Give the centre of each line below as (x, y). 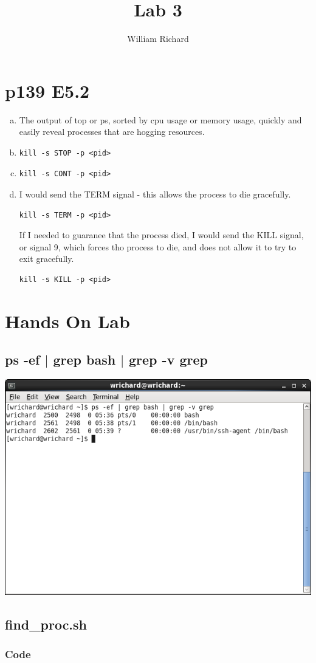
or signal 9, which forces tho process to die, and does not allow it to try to (158, 246)
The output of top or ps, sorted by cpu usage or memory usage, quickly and (160, 119)
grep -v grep (168, 359)
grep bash (84, 359)
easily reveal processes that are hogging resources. (112, 132)
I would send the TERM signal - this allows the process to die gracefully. (155, 194)
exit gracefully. (46, 259)
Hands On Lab (67, 321)
